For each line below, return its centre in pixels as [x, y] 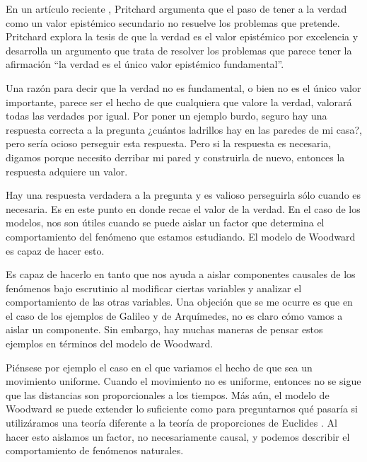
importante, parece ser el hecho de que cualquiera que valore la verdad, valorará [179, 102]
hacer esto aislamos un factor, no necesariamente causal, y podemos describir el [178, 436]
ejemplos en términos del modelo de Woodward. [110, 343]
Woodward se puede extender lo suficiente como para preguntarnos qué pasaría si [182, 409]
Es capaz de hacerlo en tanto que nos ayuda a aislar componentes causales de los [181, 274]
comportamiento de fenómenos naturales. [95, 450]
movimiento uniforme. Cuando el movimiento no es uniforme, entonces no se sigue [183, 381]
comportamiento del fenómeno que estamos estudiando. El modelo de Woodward [181, 236]
